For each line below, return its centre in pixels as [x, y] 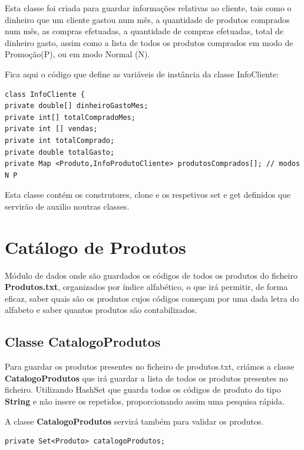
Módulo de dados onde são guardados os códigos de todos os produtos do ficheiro [151, 275]
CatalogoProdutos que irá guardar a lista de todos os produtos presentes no [146, 378]
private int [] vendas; [51, 129]
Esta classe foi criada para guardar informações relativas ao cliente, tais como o [148, 8]
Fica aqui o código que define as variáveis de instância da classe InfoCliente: [142, 74]
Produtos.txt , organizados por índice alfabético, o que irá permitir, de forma [146, 287]
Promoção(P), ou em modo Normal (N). [77, 54]
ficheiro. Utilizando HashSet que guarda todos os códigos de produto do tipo [143, 389]
